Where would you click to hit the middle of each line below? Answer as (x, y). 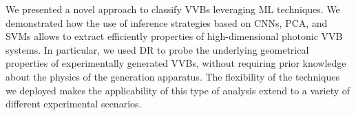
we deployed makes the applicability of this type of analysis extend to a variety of (178, 90)
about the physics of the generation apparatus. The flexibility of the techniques (172, 76)
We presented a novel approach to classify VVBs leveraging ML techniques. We (173, 9)
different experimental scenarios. (74, 104)
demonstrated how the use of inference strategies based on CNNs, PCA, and (167, 22)
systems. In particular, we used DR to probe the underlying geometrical (157, 49)
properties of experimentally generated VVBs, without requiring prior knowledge (176, 63)
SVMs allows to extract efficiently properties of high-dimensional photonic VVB (174, 36)
